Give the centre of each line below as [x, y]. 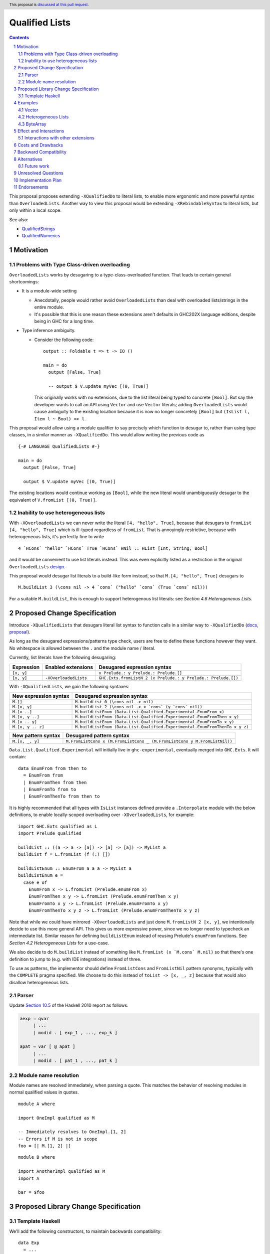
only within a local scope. [35, 210]
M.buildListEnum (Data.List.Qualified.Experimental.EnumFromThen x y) [157, 717]
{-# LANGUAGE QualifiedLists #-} [59, 446]
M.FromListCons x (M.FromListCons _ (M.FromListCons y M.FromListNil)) [149, 742]
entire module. [49, 307]
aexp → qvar [34, 1018]
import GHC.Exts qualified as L [58, 826]
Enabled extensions [69, 667]
